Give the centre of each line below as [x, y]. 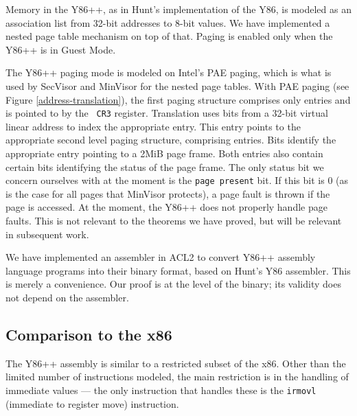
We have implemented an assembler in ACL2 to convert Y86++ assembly [161, 257]
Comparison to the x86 [89, 334]
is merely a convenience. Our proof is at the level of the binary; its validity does [173, 284]
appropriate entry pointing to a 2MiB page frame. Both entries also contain [164, 153]
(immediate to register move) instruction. [92, 403]
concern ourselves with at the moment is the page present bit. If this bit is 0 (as [177, 180]
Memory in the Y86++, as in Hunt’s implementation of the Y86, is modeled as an [178, 9]
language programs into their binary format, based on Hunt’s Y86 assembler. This [178, 270]
